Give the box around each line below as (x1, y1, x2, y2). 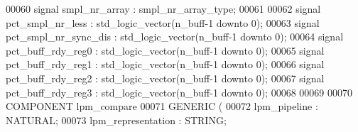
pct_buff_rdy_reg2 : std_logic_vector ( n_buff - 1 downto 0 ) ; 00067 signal (6, 70, 325, 85)
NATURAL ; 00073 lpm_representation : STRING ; (6, 112, 227, 127)
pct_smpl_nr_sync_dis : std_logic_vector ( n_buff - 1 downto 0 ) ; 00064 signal (6, 29, 344, 44)
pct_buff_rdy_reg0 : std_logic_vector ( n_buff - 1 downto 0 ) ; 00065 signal (6, 43, 325, 57)
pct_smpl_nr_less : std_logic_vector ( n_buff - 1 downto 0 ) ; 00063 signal (6, 15, 320, 30)
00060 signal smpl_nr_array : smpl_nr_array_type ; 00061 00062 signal (6, 1, 321, 16)
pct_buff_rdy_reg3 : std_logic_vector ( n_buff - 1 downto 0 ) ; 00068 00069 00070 (6, 84, 352, 99)
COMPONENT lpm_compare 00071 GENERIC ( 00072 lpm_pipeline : (6, 99, 318, 114)
